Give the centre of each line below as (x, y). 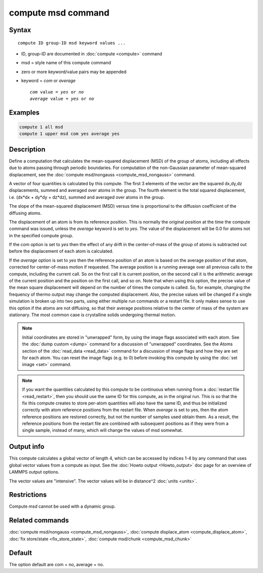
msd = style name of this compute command (66, 63)
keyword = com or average (48, 81)
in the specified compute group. (41, 235)
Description (27, 149)
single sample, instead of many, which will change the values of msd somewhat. (103, 430)
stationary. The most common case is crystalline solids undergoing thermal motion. (93, 315)
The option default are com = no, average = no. (56, 564)
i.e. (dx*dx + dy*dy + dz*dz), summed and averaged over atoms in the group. (87, 197)
